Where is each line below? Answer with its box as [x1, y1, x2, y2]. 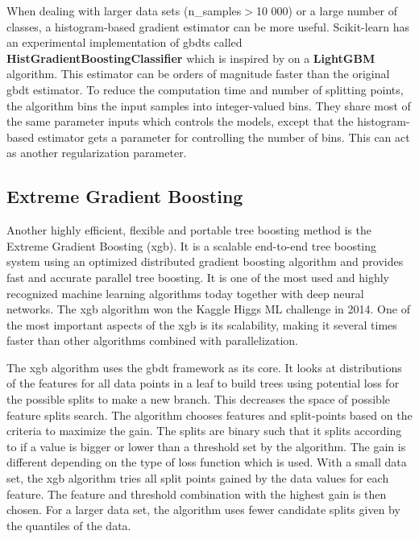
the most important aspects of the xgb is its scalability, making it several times [6, 316, 397, 333]
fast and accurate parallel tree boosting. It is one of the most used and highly [6, 268, 389, 285]
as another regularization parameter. [6, 144, 187, 161]
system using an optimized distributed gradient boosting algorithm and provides [6, 253, 404, 270]
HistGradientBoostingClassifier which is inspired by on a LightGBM [6, 49, 375, 66]
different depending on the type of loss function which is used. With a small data [6, 454, 407, 471]
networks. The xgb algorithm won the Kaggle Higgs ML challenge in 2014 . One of [6, 301, 410, 317]
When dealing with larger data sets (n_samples [6, 2, 242, 19]
